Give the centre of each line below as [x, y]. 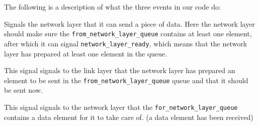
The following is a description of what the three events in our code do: [112, 7]
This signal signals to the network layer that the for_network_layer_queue [121, 107]
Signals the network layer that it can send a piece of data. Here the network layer [129, 23]
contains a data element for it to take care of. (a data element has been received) [129, 117]
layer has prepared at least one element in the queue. [86, 53]
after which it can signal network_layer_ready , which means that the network [126, 43]
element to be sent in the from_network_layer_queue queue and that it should [126, 80]
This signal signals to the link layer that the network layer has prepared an [120, 70]
